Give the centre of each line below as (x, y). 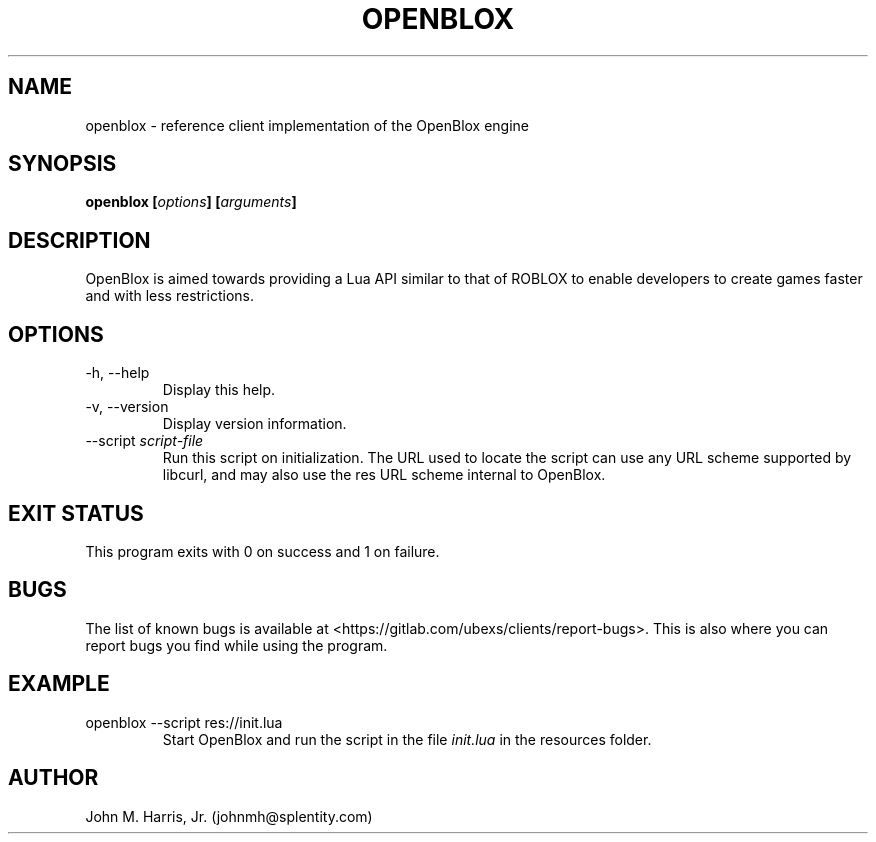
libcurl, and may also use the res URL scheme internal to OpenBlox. (384, 475)
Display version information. (254, 424)
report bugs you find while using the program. (236, 645)
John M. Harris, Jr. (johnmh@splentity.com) (229, 816)
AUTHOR (53, 778)
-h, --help (117, 373)
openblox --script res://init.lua (184, 722)
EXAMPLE (59, 684)
